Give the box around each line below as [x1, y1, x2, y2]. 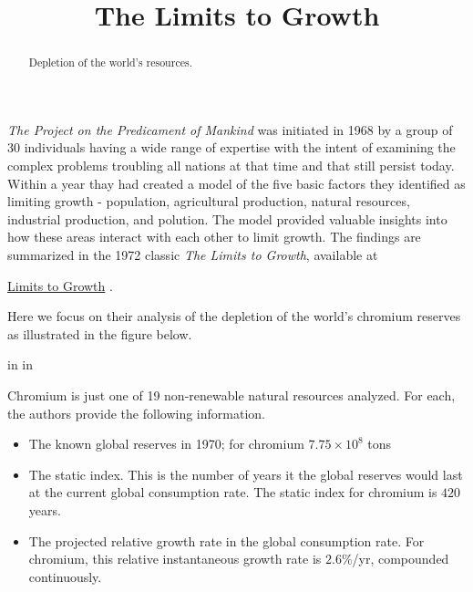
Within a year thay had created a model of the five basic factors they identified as [7, 173, 466, 192]
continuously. [28, 566, 102, 586]
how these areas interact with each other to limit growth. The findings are [7, 227, 421, 246]
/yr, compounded [352, 549, 449, 568]
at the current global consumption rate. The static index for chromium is [28, 483, 437, 502]
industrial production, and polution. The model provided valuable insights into [7, 209, 447, 228]
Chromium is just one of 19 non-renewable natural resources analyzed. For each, [7, 385, 456, 404]
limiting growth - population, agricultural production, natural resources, [7, 192, 410, 211]
